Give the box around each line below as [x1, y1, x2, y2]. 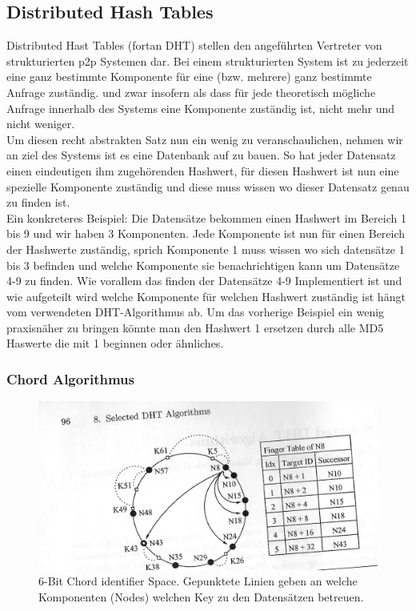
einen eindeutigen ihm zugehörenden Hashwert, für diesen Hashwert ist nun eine [6, 162, 399, 179]
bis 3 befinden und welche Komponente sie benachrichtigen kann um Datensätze [6, 256, 400, 273]
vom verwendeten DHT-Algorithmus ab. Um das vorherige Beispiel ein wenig [6, 303, 385, 320]
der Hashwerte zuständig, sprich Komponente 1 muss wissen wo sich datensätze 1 [6, 240, 405, 257]
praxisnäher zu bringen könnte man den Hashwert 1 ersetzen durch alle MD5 [6, 319, 384, 336]
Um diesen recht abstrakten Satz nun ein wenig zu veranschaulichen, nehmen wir [6, 131, 403, 147]
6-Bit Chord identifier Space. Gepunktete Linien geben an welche [38, 573, 358, 589]
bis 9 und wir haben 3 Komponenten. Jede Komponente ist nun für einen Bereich [6, 225, 406, 242]
